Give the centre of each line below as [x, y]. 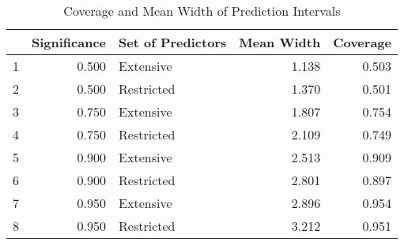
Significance [69, 42]
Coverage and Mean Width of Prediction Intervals [202, 11]
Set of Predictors [173, 42]
